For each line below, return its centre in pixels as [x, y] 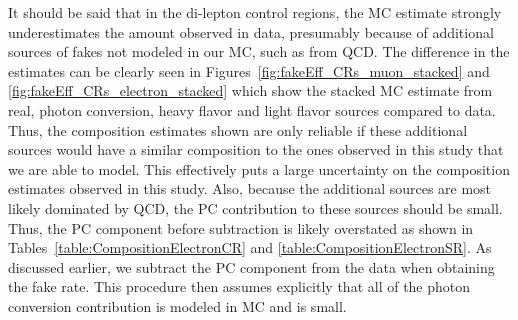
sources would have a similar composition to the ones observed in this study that [256, 149]
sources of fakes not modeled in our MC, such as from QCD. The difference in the [259, 51]
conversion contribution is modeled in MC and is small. [177, 305]
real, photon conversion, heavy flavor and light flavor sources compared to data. [252, 109]
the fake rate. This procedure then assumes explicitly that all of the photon [239, 286]
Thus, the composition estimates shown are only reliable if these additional [238, 129]
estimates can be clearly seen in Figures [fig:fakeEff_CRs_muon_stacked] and [249, 70]
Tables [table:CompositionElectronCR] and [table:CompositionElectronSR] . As [250, 247]
